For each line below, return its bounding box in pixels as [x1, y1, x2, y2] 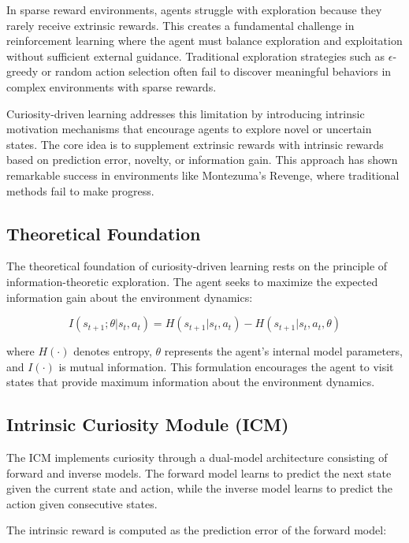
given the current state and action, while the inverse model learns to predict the [6, 480, 393, 497]
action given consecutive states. [6, 495, 158, 511]
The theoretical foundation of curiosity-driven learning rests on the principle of [6, 258, 388, 274]
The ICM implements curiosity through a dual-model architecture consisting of [6, 449, 388, 466]
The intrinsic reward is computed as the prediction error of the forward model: [6, 522, 387, 538]
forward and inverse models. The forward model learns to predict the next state [6, 464, 392, 481]
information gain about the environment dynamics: [6, 288, 253, 305]
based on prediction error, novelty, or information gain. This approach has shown [6, 151, 398, 168]
